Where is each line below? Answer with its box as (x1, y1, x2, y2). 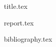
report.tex (4, 17, 34, 27)
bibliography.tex (4, 34, 53, 44)
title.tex (4, 1, 28, 11)
